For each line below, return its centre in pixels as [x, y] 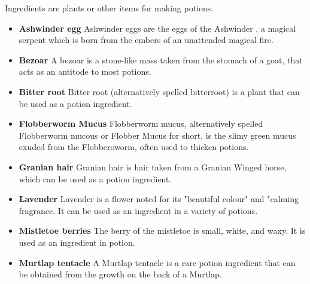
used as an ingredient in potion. [77, 242]
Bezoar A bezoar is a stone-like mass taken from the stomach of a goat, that [161, 59]
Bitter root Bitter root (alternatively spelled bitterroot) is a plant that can [159, 91]
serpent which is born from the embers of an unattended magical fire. [146, 40]
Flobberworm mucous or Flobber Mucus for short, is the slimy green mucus [157, 135]
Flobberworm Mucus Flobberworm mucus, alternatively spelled [141, 123]
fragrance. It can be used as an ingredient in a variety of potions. [138, 210]
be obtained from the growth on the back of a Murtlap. [120, 274]
